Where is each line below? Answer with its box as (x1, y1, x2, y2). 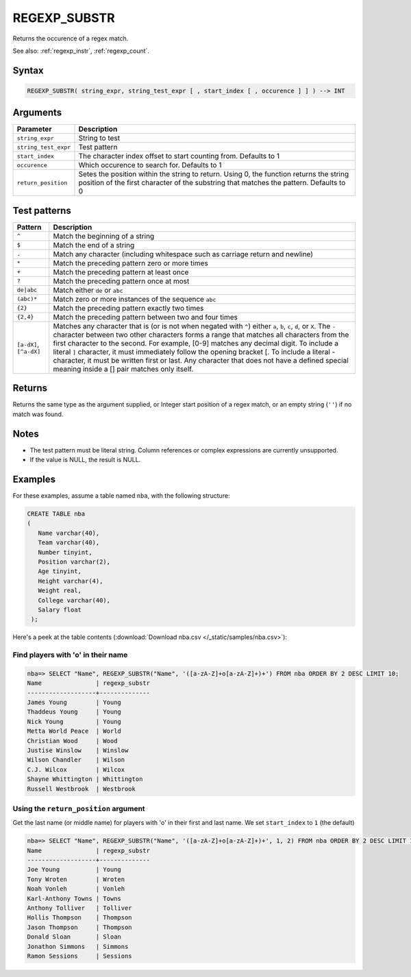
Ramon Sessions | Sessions (27, 952, 133, 960)
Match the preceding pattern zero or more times (53, 258, 208, 267)
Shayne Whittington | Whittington (27, 775, 143, 783)
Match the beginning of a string (53, 231, 155, 241)
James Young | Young (27, 699, 121, 706)
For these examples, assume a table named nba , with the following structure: (12, 492, 230, 500)
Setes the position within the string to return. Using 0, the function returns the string (78, 169, 349, 179)
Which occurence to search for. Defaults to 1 (78, 160, 222, 170)
